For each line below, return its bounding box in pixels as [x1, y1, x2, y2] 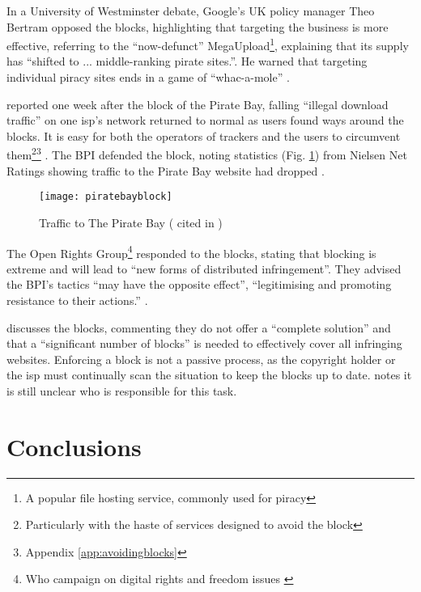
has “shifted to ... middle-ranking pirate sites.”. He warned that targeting [6, 53, 368, 70]
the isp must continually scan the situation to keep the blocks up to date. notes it [6, 366, 412, 383]
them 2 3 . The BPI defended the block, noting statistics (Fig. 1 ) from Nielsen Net [6, 144, 407, 163]
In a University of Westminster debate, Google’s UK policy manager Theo [6, 2, 375, 19]
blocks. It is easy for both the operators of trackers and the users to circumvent [6, 127, 401, 144]
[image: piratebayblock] [39, 191, 172, 203]
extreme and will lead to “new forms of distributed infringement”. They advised [6, 260, 402, 277]
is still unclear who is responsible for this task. [6, 382, 237, 399]
